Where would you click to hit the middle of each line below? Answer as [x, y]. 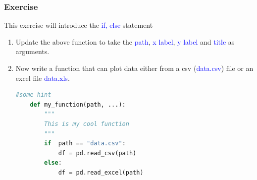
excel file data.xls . [43, 78]
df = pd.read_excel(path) [101, 172]
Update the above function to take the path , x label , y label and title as [125, 41]
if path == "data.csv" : [85, 144]
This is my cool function [87, 124]
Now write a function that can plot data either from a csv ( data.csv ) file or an [134, 68]
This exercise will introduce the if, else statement [78, 25]
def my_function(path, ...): [78, 104]
